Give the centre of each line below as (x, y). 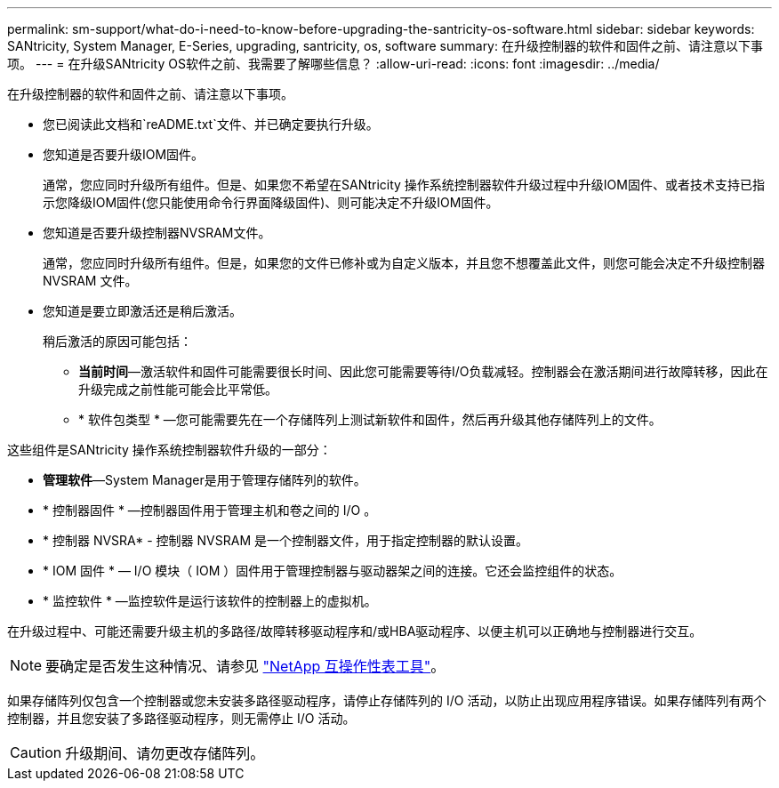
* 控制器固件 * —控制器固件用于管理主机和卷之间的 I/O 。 (210, 510)
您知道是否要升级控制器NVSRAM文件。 (157, 233)
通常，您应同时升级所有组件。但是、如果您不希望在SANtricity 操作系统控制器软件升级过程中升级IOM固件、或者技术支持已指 (404, 185)
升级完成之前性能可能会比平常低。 (178, 389)
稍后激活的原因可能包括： (117, 341)
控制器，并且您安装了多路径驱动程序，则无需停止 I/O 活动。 (181, 718)
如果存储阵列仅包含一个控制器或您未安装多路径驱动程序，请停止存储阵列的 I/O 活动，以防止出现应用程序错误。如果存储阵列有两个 (387, 700)
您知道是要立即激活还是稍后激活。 (142, 311)
